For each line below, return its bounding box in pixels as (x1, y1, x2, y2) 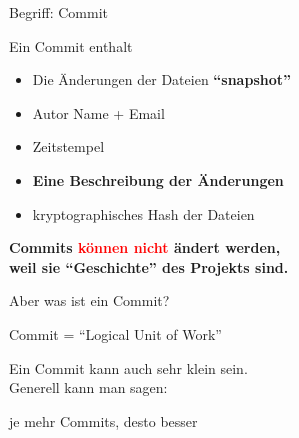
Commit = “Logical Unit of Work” (9, 323, 222, 344)
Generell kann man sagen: (9, 377, 168, 398)
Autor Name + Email (32, 102, 165, 123)
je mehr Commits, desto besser (9, 410, 198, 431)
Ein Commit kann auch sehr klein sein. (9, 357, 248, 378)
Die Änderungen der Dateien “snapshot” (32, 69, 291, 90)
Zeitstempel (32, 136, 105, 157)
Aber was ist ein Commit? (9, 290, 170, 311)
